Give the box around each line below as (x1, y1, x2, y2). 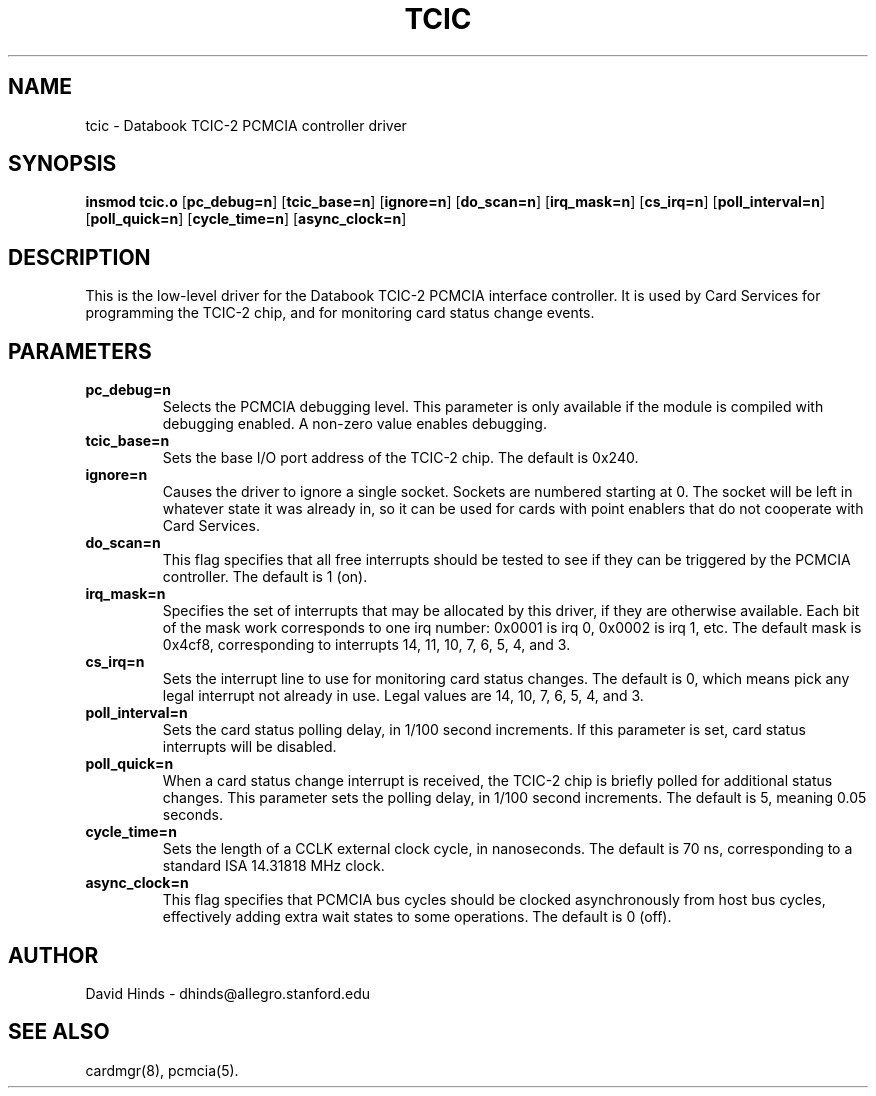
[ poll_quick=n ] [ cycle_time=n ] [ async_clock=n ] (85, 210, 407, 228)
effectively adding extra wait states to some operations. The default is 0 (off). (162, 908, 672, 926)
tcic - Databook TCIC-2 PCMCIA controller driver (85, 116, 407, 134)
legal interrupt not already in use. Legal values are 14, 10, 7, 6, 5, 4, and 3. (162, 687, 644, 705)
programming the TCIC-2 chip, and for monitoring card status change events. (85, 304, 595, 322)
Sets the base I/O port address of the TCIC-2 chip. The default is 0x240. (162, 449, 639, 467)
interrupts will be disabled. (162, 738, 337, 756)
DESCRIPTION (8, 244, 151, 270)
